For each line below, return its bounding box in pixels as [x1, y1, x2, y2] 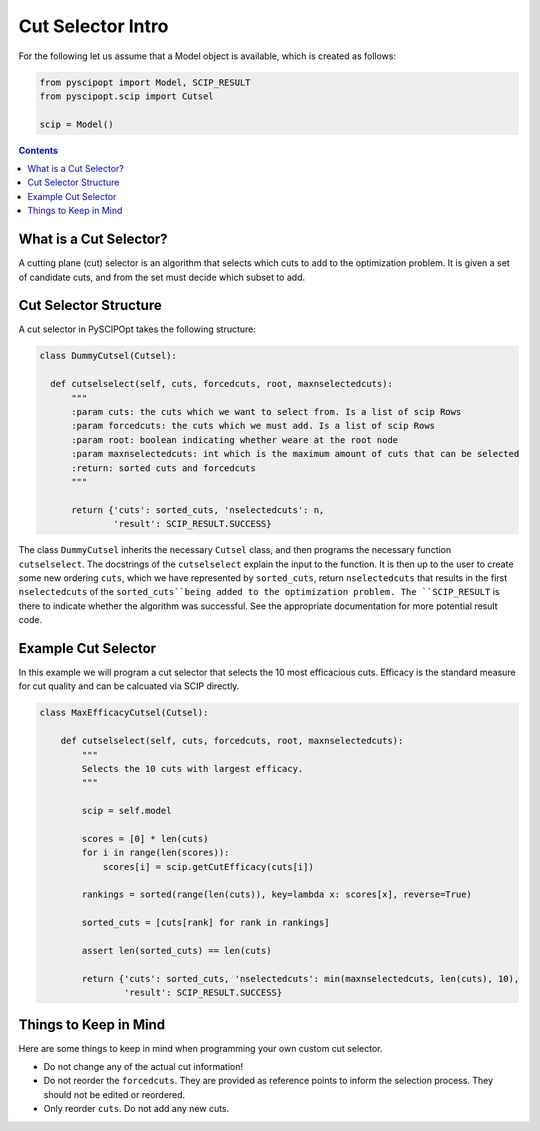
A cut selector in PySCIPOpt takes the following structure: [18, 323, 257, 335]
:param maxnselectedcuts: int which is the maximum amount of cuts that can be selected [71, 448, 520, 460]
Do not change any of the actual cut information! [43, 1061, 244, 1073]
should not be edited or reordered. [43, 1088, 186, 1100]
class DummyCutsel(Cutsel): [39, 350, 177, 362]
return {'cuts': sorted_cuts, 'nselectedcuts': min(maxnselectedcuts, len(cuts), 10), [81, 973, 520, 984]
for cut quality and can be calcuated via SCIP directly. [18, 680, 240, 692]
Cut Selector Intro [18, 15, 169, 37]
